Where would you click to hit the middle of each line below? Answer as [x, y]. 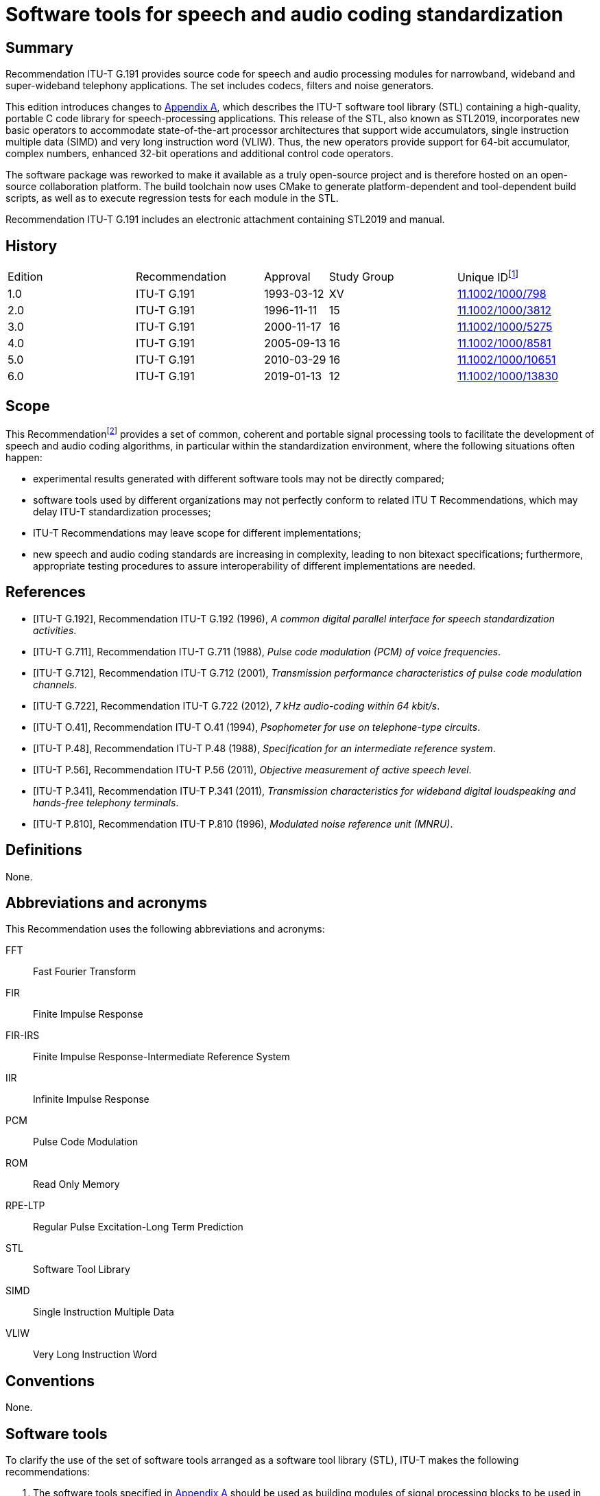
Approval [287, 276]
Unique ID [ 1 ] [488, 277]
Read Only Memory [76, 1184]
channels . [55, 684]
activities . [55, 630]
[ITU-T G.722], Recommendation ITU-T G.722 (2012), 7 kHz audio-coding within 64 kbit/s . [237, 705]
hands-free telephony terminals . [106, 802]
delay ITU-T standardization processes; [122, 511]
